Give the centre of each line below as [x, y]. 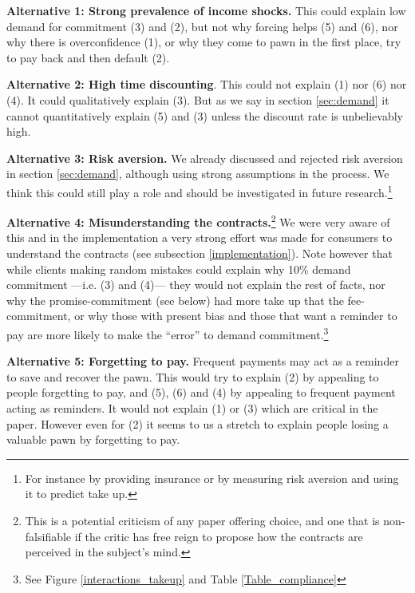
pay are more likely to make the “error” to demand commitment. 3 [168, 333]
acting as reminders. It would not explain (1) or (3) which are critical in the [192, 408]
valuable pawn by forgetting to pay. [93, 439]
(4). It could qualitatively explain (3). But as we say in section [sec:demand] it [198, 99]
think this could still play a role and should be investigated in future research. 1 [200, 191]
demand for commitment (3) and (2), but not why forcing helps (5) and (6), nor [202, 26]
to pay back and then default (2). [88, 57]
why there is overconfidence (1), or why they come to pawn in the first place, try [204, 42]
